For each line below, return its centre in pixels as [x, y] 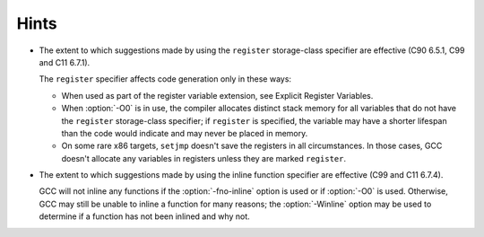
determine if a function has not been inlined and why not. [144, 216]
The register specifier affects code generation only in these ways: [165, 79]
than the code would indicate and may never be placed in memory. [185, 133]
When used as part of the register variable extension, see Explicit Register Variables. [217, 95]
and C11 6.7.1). [65, 62]
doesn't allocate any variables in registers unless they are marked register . [204, 158]
